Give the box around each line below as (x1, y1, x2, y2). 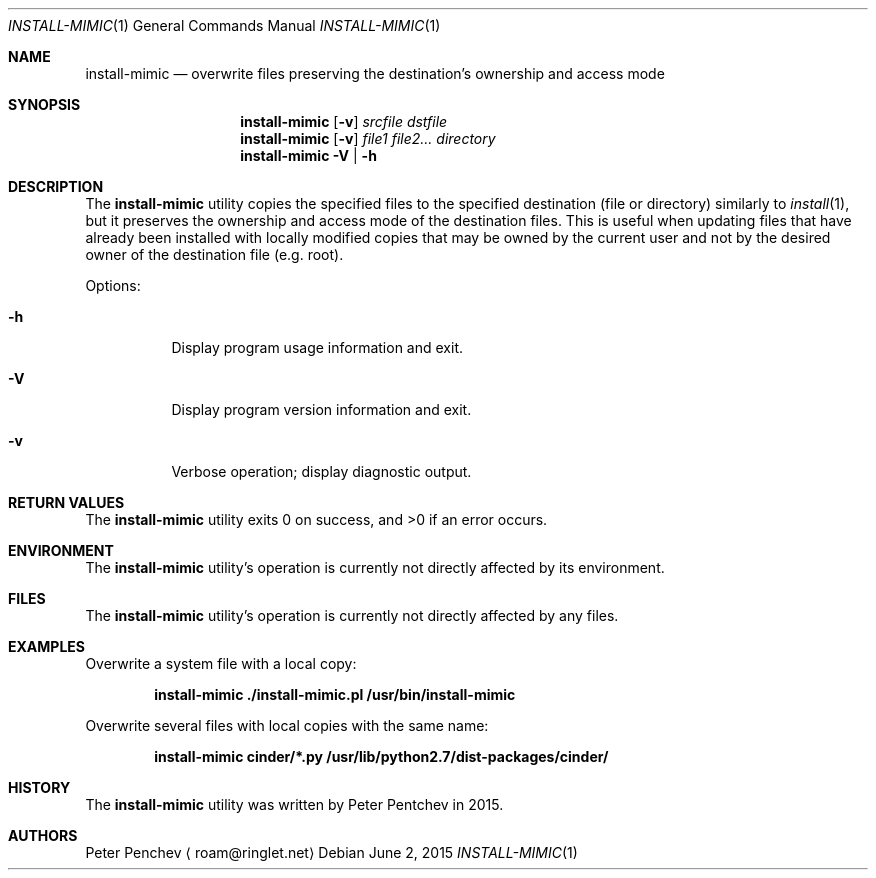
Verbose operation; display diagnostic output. (171, 463, 472, 480)
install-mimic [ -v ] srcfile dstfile (240, 113, 448, 130)
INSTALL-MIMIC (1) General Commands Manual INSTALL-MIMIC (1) (8, 17, 441, 34)
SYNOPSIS (8, 96, 81, 113)
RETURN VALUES (8, 494, 125, 511)
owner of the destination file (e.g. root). (85, 246, 344, 263)
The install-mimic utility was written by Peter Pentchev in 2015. (85, 796, 504, 813)
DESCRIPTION (8, 178, 104, 195)
